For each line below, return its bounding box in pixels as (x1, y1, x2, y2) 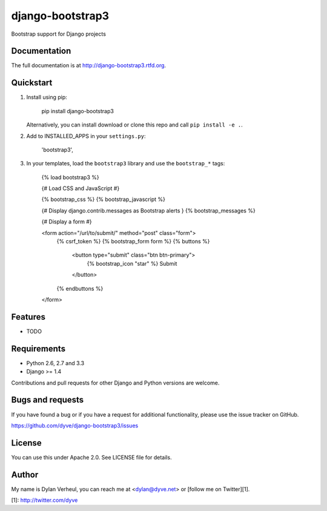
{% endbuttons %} (56, 285, 104, 292)
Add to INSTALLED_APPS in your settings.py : (26, 132, 146, 139)
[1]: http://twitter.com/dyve (11, 496, 78, 504)
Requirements (11, 343, 66, 354)
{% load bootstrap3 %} (41, 173, 99, 181)
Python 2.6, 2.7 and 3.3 (26, 359, 85, 366)
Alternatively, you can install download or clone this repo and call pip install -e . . (26, 121, 243, 128)
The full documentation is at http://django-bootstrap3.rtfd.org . (11, 62, 167, 69)
